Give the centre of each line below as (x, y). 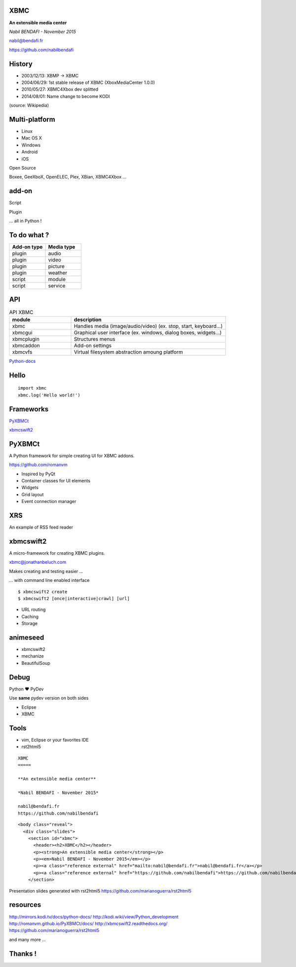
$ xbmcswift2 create (43, 591)
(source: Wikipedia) (29, 106)
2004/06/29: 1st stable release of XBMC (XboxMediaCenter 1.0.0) (88, 82)
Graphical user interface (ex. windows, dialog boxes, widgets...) (148, 332)
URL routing (34, 609)
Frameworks (29, 409)
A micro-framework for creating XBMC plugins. (57, 553)
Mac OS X (32, 138)
